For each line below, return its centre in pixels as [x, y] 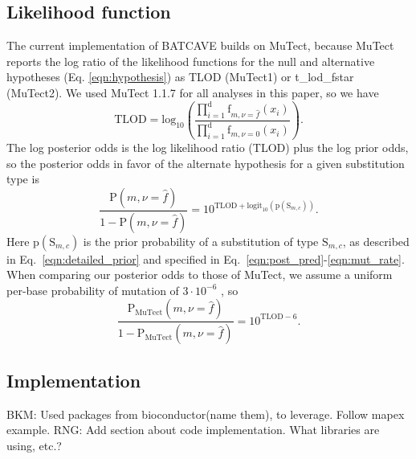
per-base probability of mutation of [93, 290]
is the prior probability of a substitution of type [201, 241]
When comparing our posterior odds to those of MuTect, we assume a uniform [200, 275]
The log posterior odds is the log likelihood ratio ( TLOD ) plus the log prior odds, [208, 148]
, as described [376, 241]
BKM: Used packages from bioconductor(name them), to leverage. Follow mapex [206, 414]
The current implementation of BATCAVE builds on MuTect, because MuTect [200, 45]
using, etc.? [34, 445]
